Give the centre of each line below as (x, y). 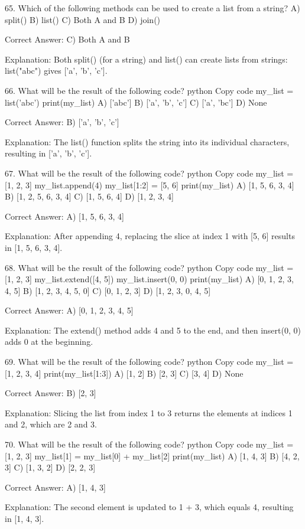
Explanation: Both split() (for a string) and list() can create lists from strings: (146, 59)
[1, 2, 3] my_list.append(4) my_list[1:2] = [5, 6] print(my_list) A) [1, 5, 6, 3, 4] (150, 185)
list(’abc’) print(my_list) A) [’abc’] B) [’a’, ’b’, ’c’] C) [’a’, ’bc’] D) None (136, 102)
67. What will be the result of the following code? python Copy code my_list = (149, 173)
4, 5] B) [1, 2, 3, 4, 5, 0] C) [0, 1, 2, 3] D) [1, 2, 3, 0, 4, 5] (108, 290)
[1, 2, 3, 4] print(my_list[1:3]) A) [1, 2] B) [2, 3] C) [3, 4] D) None (124, 373)
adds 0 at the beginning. (49, 342)
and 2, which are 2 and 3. (51, 424)
